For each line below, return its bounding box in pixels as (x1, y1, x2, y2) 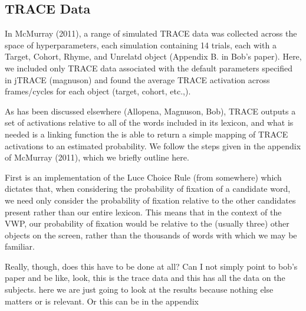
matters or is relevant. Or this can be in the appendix (5, 294, 199, 307)
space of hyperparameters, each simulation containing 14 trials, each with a (5, 38, 277, 51)
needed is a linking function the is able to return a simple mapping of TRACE (5, 127, 288, 140)
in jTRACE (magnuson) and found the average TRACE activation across (5, 73, 270, 86)
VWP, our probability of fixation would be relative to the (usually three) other (5, 217, 289, 230)
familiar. (5, 240, 35, 253)
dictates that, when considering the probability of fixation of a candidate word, (5, 182, 291, 195)
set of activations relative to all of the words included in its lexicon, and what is (5, 116, 294, 129)
